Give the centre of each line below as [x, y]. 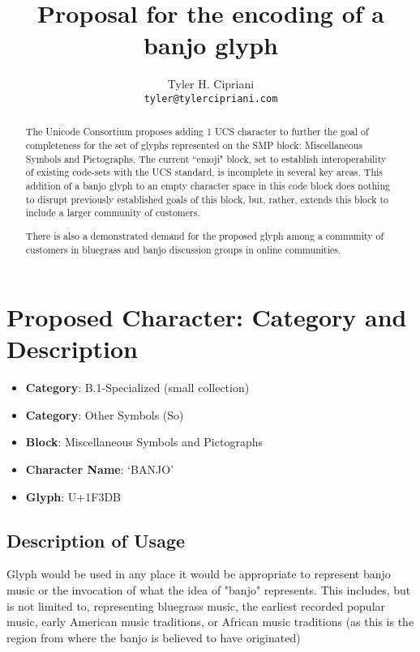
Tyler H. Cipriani [211, 84]
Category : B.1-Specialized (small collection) [137, 388]
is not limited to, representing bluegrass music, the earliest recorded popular [196, 605]
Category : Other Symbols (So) [105, 414]
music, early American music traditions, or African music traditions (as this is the [210, 622]
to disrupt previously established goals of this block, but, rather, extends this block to [207, 199]
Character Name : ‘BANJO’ [100, 469]
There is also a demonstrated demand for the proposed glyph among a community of [205, 235]
